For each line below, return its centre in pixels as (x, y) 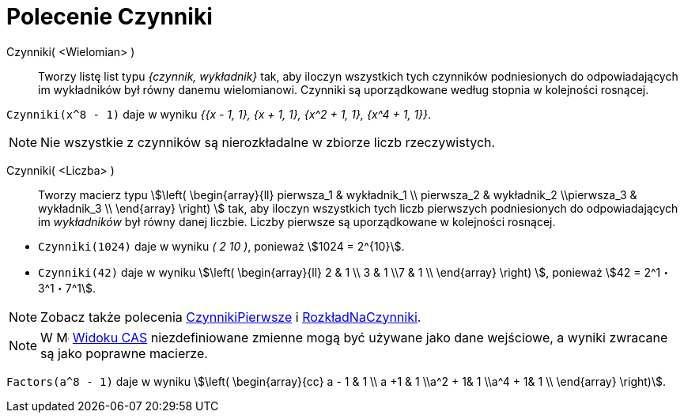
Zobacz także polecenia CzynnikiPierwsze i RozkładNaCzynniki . (231, 317)
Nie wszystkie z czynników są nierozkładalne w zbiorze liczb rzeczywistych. (268, 142)
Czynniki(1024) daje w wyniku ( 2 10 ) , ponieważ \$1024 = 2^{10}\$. (221, 246)
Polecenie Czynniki (110, 17)
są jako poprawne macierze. (124, 353)
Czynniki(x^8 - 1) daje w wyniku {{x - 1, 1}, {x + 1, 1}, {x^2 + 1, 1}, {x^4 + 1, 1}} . (219, 114)
